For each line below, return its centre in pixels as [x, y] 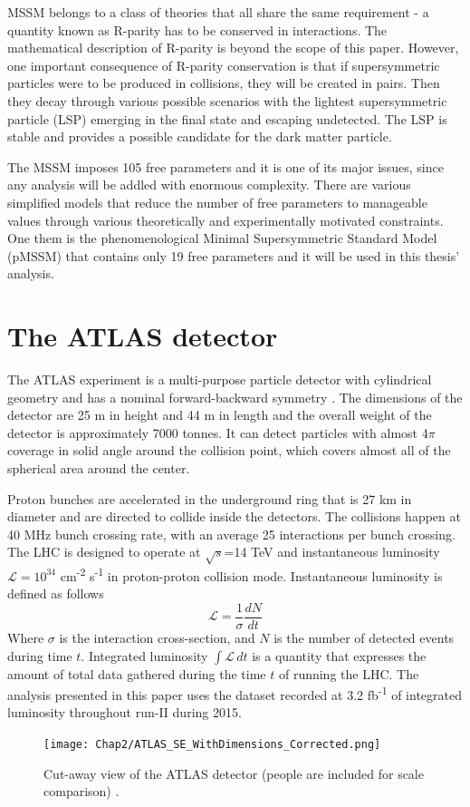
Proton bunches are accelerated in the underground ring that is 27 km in [210, 498]
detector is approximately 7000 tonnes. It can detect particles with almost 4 [218, 432]
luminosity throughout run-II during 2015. [125, 712]
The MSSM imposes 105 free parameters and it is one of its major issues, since [225, 166]
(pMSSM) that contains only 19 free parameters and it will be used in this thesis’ [234, 255]
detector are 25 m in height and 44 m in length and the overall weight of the [220, 415]
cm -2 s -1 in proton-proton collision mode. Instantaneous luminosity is [251, 574]
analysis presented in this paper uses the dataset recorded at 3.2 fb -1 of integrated [235, 693]
